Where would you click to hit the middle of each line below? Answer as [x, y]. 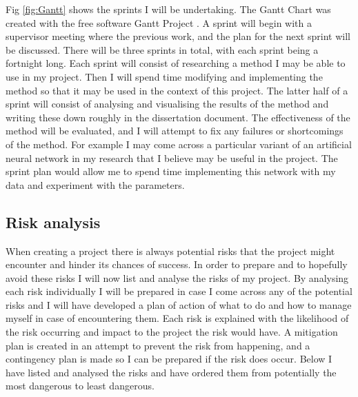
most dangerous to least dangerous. [80, 386]
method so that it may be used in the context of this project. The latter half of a [177, 90]
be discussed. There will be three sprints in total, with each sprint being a [162, 49]
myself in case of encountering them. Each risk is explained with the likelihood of [177, 318]
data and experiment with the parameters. [95, 184]
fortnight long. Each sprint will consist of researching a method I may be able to [176, 63]
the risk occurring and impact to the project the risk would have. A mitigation [172, 332]
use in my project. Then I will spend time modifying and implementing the [164, 76]
